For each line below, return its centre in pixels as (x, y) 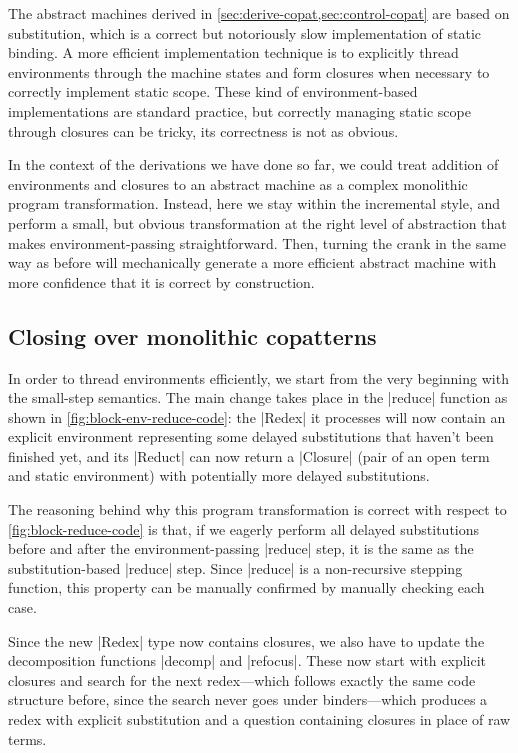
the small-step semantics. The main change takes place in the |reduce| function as (258, 397)
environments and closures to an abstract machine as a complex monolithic (238, 183)
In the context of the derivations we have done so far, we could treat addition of (253, 164)
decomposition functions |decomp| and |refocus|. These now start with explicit (247, 660)
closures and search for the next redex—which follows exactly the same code (242, 679)
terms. (27, 738)
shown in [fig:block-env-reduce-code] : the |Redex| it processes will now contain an (257, 416)
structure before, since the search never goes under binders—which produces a (248, 699)
